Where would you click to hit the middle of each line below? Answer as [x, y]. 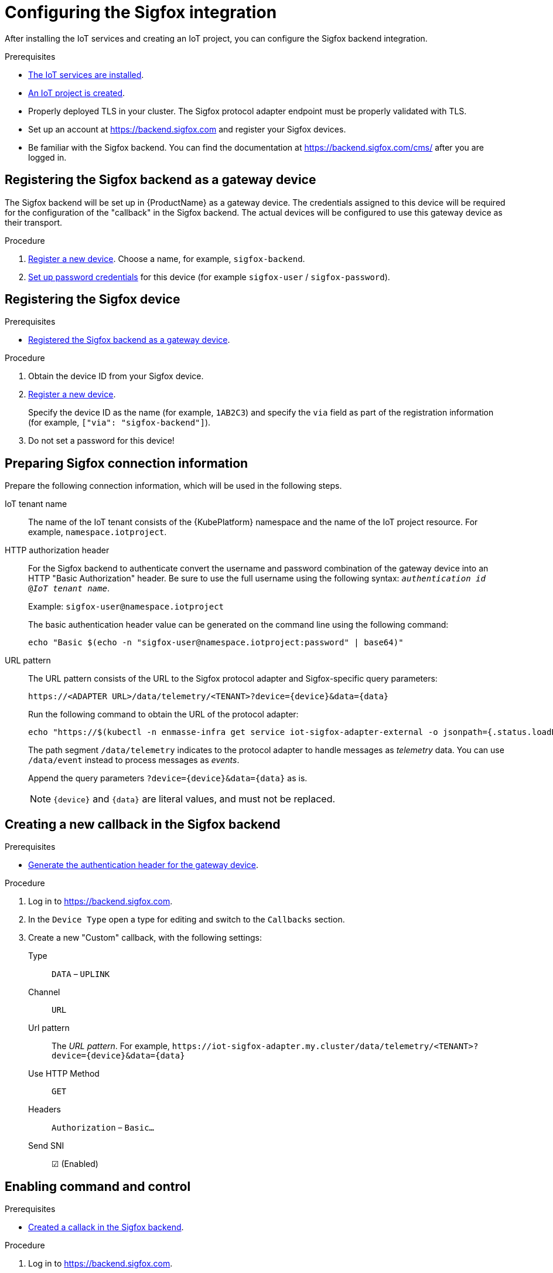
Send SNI [46, 1146]
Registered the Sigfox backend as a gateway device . [129, 340]
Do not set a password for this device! [101, 441]
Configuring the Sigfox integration [141, 12]
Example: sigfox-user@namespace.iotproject [126, 607]
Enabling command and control [98, 1186]
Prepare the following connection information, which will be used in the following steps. [173, 486]
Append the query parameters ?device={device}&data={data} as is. [168, 778]
